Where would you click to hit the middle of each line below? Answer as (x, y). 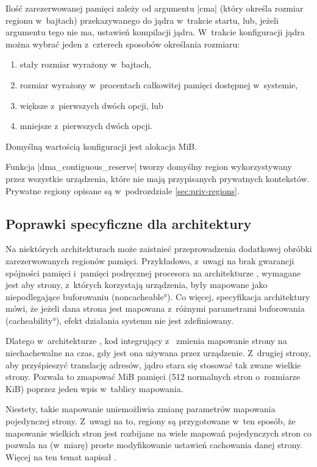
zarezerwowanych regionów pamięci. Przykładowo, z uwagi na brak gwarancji (150, 260)
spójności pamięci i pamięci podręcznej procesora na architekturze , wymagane (153, 272)
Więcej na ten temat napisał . (61, 456)
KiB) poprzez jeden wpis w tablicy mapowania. (94, 388)
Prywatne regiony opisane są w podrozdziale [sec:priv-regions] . (123, 190)
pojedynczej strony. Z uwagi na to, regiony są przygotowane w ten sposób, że (151, 421)
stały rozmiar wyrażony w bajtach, (86, 64)
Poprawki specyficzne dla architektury (129, 223)
